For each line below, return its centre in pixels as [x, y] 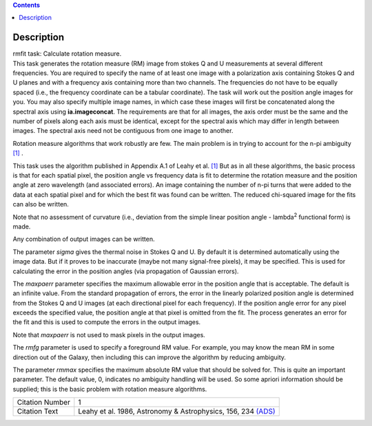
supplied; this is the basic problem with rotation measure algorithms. [110, 389]
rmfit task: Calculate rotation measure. [67, 54]
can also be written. [41, 204]
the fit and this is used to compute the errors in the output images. [107, 322]
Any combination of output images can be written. [84, 239]
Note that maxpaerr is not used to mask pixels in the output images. [109, 334]
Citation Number [43, 403]
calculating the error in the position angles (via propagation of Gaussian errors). [126, 271]
